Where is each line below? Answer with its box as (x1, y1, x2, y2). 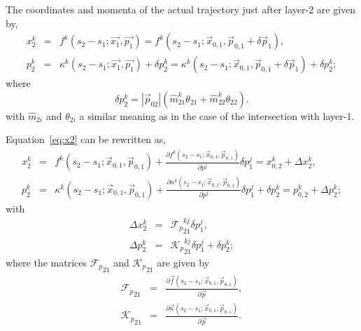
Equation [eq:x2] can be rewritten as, (6, 132, 167, 147)
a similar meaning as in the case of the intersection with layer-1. (79, 108, 355, 123)
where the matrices (6, 255, 87, 269)
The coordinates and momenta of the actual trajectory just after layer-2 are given (6, 2, 356, 16)
